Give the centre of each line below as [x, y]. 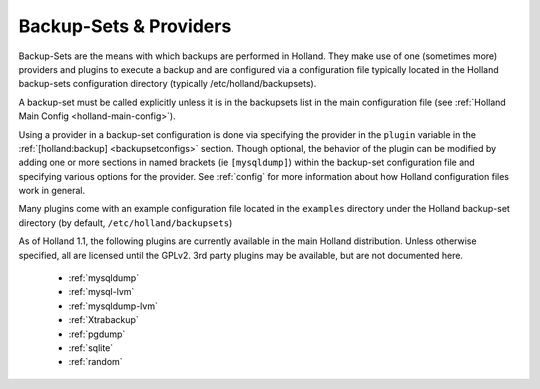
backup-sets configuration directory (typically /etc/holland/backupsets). [167, 84]
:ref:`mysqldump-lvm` [113, 306]
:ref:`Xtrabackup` [103, 320]
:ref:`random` [96, 362]
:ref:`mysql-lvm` [101, 292]
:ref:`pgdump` [97, 334]
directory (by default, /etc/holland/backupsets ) [125, 222]
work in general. [52, 191]
